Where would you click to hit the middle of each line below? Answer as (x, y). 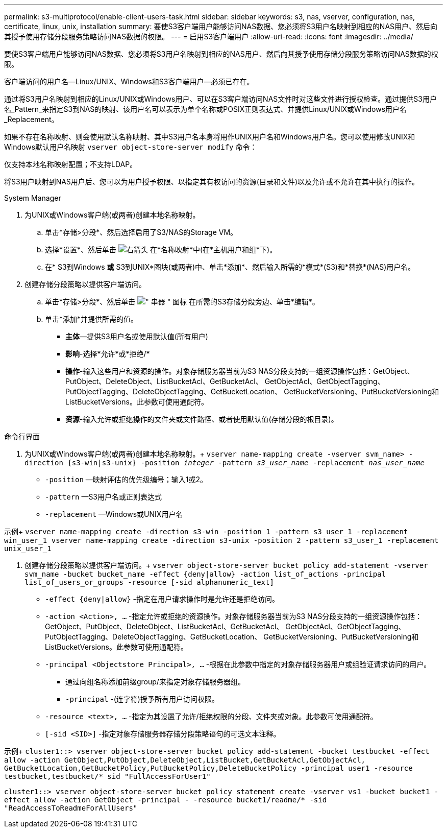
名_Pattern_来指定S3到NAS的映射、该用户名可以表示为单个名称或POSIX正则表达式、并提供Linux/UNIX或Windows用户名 (206, 109)
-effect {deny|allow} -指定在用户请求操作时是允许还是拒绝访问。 (162, 599)
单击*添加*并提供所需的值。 (92, 319)
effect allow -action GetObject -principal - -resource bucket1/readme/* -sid (166, 800)
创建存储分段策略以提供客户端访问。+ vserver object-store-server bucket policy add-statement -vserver (226, 565)
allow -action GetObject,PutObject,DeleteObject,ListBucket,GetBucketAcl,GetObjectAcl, (185, 760)
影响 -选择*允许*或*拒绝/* (108, 354)
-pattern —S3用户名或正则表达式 (104, 497)
